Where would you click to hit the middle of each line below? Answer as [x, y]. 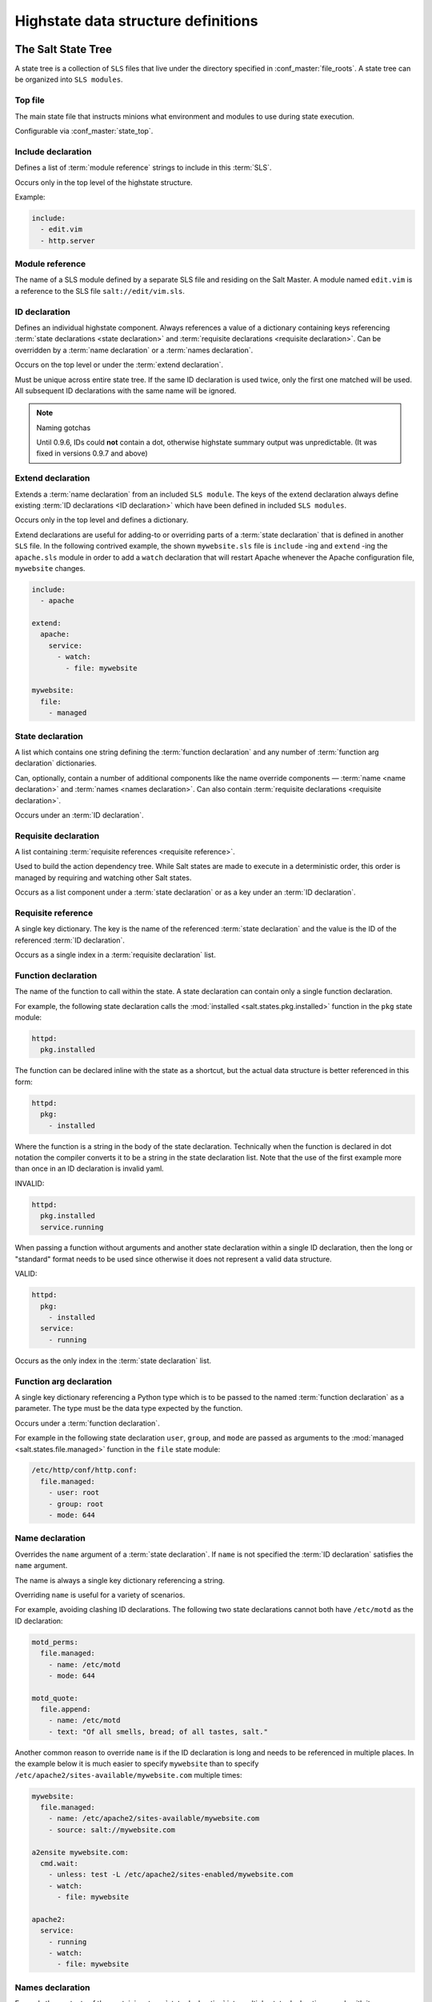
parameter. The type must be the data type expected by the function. [129, 1409]
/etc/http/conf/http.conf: [84, 1470]
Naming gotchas [64, 428]
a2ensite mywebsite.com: [80, 1852]
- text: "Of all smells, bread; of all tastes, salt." [158, 1731]
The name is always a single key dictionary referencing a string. [120, 1580]
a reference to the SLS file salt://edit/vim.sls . [100, 291]
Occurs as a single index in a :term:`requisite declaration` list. [115, 955]
